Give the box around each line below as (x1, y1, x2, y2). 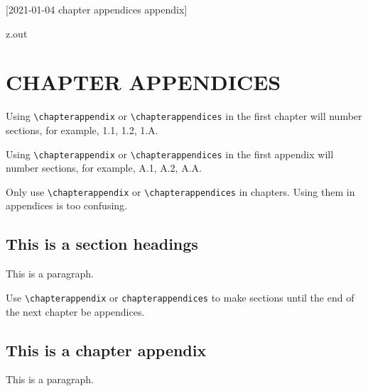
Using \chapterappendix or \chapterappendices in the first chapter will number (6, 109, 362, 123)
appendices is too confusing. (6, 198, 127, 213)
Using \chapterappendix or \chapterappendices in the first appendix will (6, 146, 334, 161)
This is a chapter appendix (6, 338, 207, 360)
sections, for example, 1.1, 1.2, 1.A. (6, 122, 158, 137)
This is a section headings (6, 233, 198, 255)
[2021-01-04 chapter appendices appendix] (6, 2, 188, 16)
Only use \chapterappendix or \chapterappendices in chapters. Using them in (6, 184, 355, 199)
